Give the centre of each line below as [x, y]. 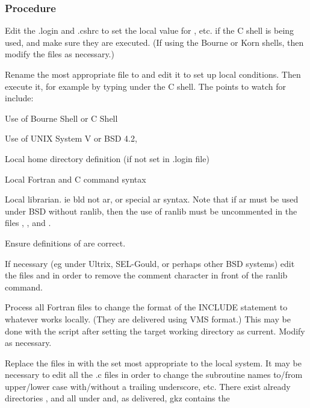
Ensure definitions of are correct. [65, 243]
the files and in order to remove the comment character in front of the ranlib [146, 275]
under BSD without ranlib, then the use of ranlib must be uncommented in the [151, 211]
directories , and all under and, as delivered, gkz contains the [117, 398]
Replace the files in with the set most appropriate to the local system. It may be [153, 362]
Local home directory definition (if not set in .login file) [107, 158]
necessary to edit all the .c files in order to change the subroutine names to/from [154, 375]
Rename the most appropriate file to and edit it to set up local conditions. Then [153, 74]
